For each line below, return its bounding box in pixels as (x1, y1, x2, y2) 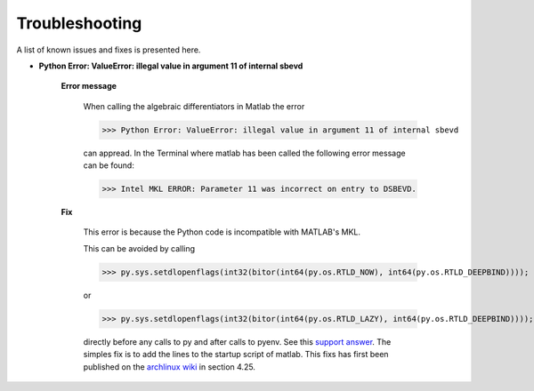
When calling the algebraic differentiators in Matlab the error (83, 100, 305, 111)
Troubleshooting (16, 13, 142, 33)
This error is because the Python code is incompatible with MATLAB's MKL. (83, 227, 360, 237)
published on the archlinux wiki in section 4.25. (83, 361, 255, 372)
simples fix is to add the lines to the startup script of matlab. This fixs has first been (83, 349, 389, 360)
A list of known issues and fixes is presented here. (16, 44, 201, 55)
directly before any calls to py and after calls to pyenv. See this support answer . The (83, 336, 392, 347)
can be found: (83, 160, 135, 171)
